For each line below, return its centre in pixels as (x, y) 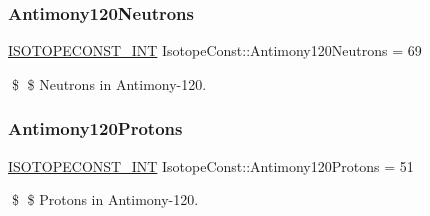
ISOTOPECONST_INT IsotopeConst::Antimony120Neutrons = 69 (215, 50)
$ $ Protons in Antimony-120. (105, 199)
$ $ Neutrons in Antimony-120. (109, 83)
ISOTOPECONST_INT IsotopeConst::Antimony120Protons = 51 (211, 165)
